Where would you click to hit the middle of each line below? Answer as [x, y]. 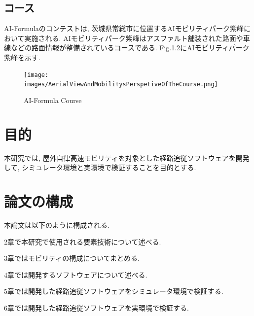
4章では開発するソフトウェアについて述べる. [76, 274]
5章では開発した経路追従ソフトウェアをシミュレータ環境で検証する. [114, 291]
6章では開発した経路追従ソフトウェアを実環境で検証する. [96, 307]
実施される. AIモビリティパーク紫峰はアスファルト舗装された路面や [134, 38]
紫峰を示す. [22, 57]
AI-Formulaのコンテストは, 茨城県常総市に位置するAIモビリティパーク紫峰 [124, 28]
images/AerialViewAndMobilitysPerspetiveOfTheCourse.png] [121, 85]
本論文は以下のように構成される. [57, 225]
